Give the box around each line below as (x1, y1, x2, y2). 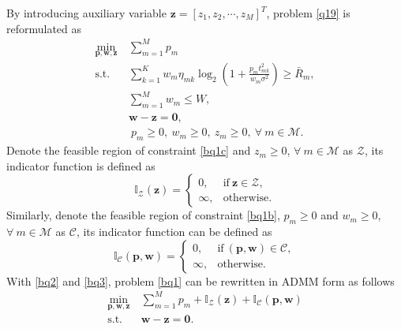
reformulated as (6, 20, 82, 36)
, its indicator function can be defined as (76, 223, 272, 240)
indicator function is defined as (6, 157, 156, 174)
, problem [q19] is (266, 5, 350, 21)
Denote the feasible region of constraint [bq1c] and (6, 142, 251, 159)
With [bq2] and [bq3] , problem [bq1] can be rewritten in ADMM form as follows (6, 272, 395, 289)
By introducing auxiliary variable (6, 5, 167, 21)
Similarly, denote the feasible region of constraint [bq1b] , (6, 207, 280, 223)
